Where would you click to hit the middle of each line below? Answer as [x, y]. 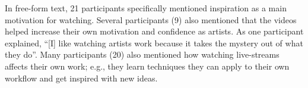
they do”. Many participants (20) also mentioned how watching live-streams [142, 54]
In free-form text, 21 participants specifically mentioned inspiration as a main [146, 8]
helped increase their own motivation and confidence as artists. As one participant [154, 31]
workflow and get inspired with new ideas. [81, 78]
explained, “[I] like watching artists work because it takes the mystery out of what [154, 43]
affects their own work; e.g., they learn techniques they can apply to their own [147, 66]
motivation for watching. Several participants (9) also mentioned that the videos [151, 19]
